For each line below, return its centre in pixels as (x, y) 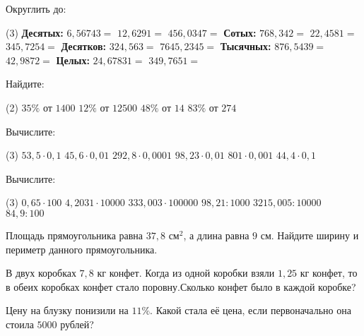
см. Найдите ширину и (310, 235)
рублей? (77, 324)
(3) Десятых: (35, 32)
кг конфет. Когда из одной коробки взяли (186, 273)
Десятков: (83, 46)
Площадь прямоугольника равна (75, 235)
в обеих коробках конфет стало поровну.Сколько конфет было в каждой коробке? (181, 286)
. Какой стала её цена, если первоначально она (251, 310)
